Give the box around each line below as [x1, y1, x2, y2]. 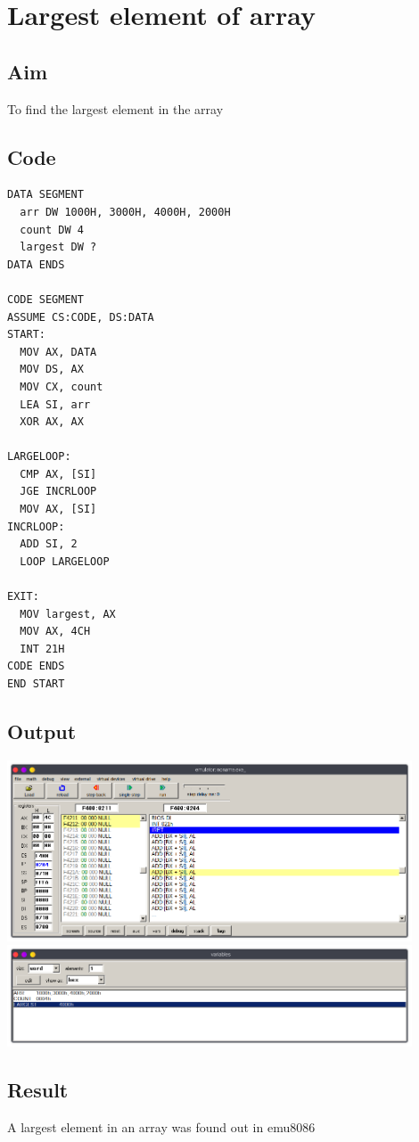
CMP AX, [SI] [20, 467, 97, 481]
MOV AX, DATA [20, 345, 97, 358]
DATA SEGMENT [7, 188, 84, 201]
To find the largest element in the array [7, 99, 224, 118]
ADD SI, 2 [20, 538, 78, 551]
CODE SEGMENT [7, 292, 84, 306]
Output [7, 717, 77, 744]
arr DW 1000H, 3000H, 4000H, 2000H [20, 205, 231, 218]
